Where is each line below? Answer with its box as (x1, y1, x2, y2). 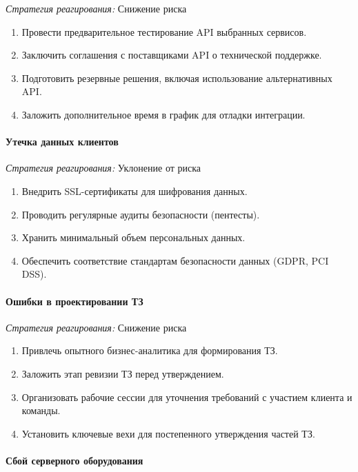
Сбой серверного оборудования (6, 453, 143, 467)
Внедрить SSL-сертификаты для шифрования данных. (21, 183, 248, 198)
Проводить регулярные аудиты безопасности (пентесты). (21, 207, 260, 221)
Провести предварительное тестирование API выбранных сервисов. (21, 24, 307, 39)
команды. (21, 403, 61, 418)
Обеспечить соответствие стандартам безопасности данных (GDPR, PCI (21, 253, 329, 267)
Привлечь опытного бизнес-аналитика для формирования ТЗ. (21, 343, 278, 358)
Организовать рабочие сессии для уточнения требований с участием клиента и (21, 389, 352, 404)
